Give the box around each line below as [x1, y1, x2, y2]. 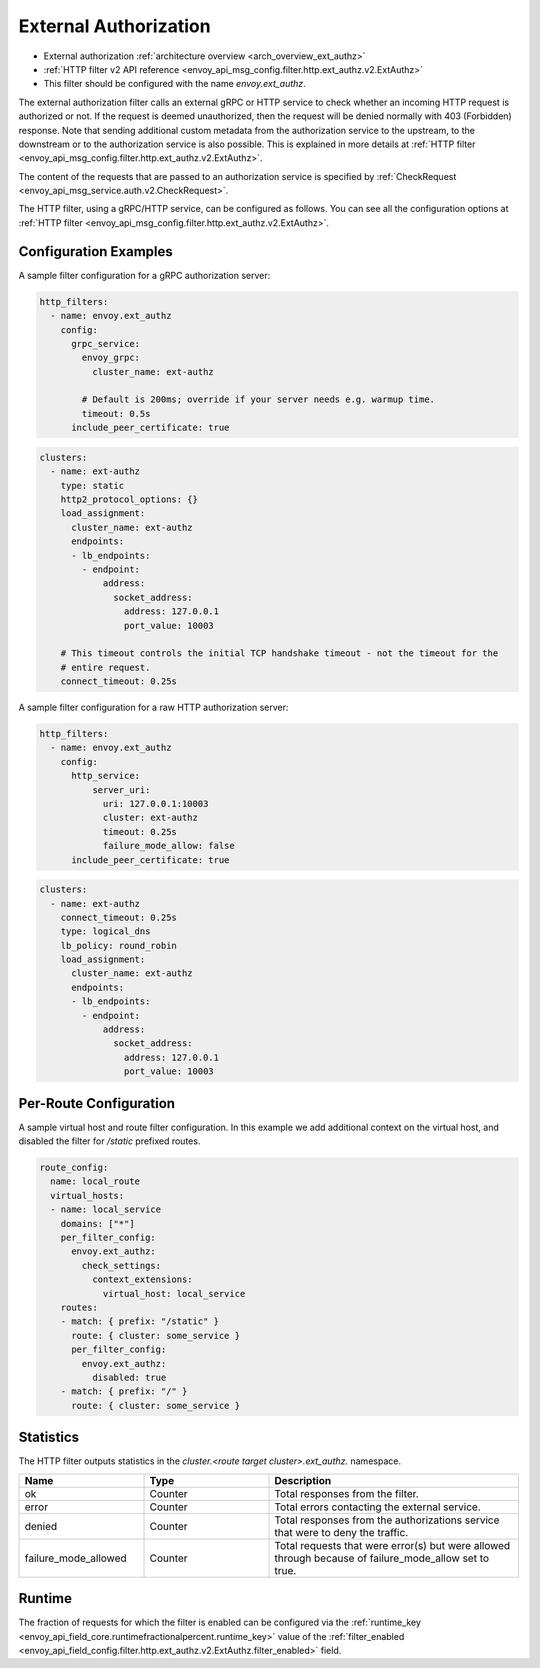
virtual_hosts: [50, 1190, 125, 1201]
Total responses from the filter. [274, 1486, 419, 1500]
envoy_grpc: [81, 352, 140, 364]
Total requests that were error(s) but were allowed [274, 1538, 511, 1552]
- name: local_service [50, 1204, 162, 1215]
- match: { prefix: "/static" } [60, 1316, 220, 1327]
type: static [60, 480, 125, 491]
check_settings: [81, 1260, 162, 1271]
